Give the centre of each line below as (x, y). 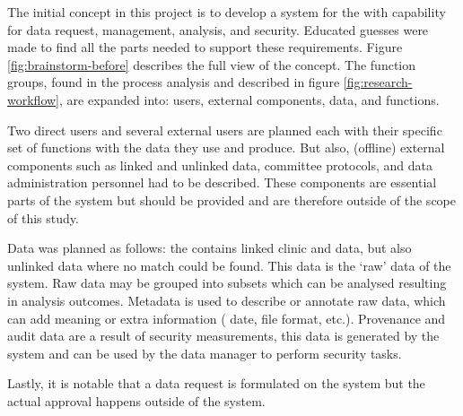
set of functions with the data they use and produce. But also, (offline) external (226, 147)
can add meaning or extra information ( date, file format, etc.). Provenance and (227, 318)
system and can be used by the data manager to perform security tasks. (205, 353)
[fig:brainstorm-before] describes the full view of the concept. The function (212, 64)
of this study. (43, 217)
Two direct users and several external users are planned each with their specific (225, 130)
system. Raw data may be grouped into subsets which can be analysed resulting (227, 283)
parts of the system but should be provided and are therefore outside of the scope (231, 199)
